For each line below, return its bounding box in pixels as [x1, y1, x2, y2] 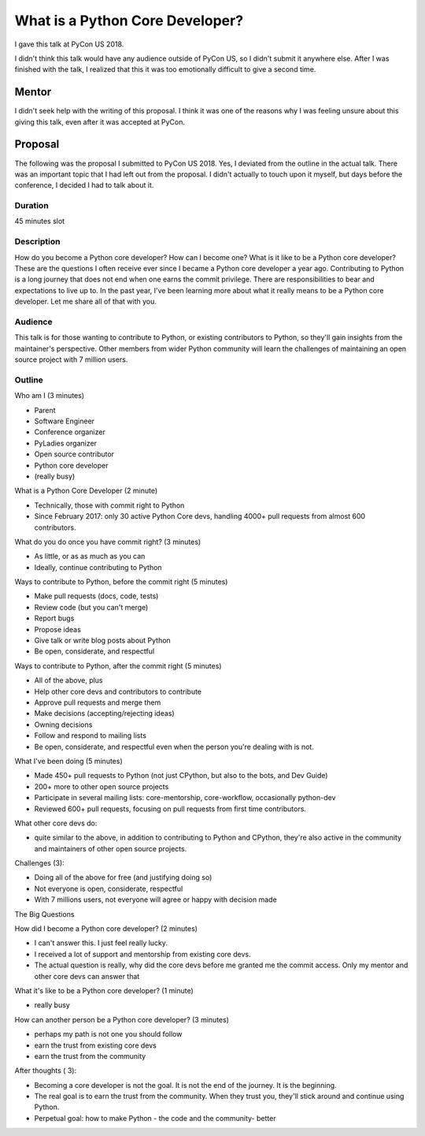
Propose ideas [34, 624, 82, 634]
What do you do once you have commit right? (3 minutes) [14, 537, 201, 546]
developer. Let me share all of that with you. [14, 296, 157, 307]
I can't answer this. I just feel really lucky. [34, 938, 168, 948]
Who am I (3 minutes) [14, 391, 85, 400]
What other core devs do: [14, 818, 98, 828]
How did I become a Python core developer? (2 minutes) [14, 924, 198, 933]
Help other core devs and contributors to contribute [34, 687, 202, 696]
